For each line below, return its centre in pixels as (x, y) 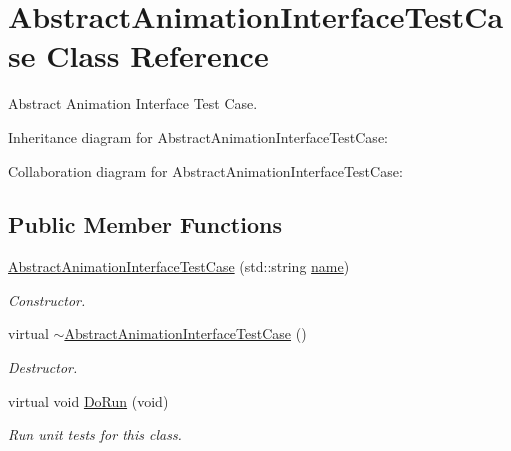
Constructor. (47, 299)
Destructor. (43, 367)
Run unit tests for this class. (95, 434)
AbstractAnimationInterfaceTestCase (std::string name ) (179, 266)
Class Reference (157, 55)
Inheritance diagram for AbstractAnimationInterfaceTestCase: (198, 136)
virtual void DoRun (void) (88, 400)
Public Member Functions (145, 224)
